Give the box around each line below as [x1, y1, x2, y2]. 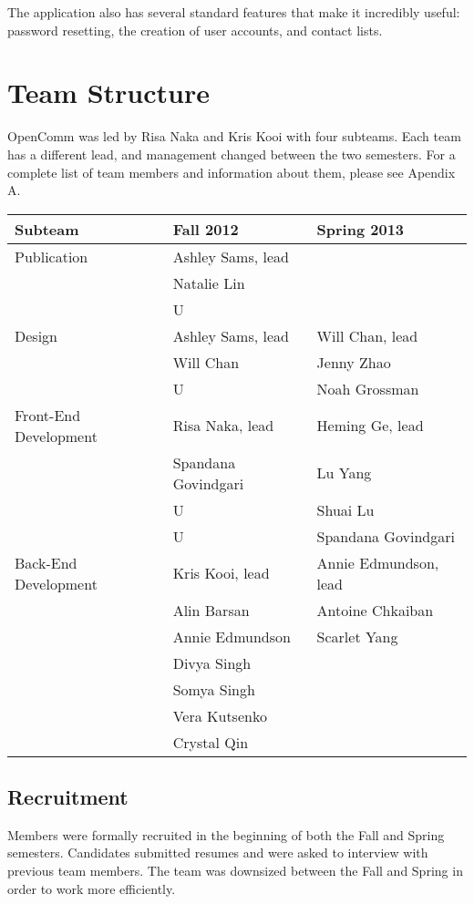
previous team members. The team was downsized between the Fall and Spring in [7, 861, 463, 880]
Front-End [15, 404, 81, 426]
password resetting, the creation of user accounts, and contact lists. [7, 20, 383, 39]
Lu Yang [316, 462, 372, 484]
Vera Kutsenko [172, 704, 267, 726]
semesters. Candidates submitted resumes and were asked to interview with [7, 843, 428, 862]
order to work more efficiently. [7, 878, 176, 898]
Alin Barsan [172, 599, 250, 621]
